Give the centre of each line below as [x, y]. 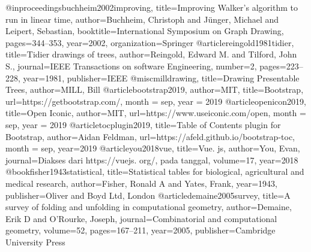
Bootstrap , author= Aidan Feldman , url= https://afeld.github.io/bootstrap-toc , [150, 136]
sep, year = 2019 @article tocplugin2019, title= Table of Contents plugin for [143, 124]
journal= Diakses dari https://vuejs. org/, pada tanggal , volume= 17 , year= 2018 [152, 160]
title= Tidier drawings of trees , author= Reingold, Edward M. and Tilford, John [151, 54]
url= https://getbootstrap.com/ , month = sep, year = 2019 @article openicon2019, [156, 101]
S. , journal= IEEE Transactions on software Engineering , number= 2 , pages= [146, 66]
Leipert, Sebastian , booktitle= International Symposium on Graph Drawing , [145, 31]
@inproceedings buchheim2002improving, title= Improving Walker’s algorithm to [152, 7]
